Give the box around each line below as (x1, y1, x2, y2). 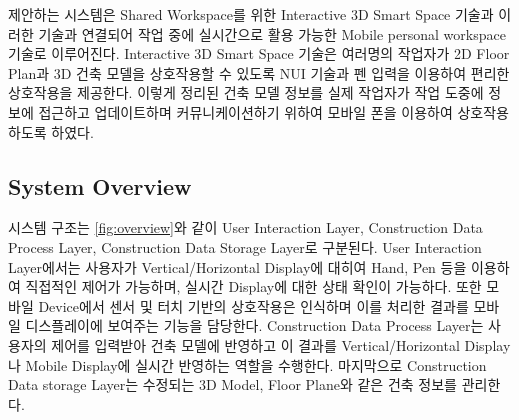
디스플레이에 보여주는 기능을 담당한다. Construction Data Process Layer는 (25, 315, 484, 336)
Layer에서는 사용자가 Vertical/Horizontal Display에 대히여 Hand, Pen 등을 (8, 256, 467, 277)
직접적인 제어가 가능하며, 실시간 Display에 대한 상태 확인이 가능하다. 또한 (25, 276, 482, 297)
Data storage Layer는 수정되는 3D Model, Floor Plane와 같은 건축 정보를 (8, 374, 457, 395)
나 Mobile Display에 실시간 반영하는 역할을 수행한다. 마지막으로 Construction (8, 354, 487, 375)
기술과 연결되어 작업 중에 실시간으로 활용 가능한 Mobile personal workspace (38, 23, 506, 44)
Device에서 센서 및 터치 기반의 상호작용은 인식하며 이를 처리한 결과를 (38, 295, 469, 316)
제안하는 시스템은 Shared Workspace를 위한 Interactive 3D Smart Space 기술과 (8, 4, 494, 24)
